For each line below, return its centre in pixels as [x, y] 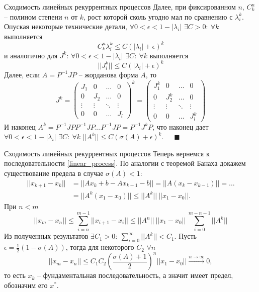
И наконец [20, 126]
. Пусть [185, 236]
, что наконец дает [181, 126]
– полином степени [33, 16]
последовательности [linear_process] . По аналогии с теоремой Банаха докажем [125, 163]
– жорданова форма [108, 74]
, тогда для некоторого [100, 247]
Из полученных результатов [46, 236]
